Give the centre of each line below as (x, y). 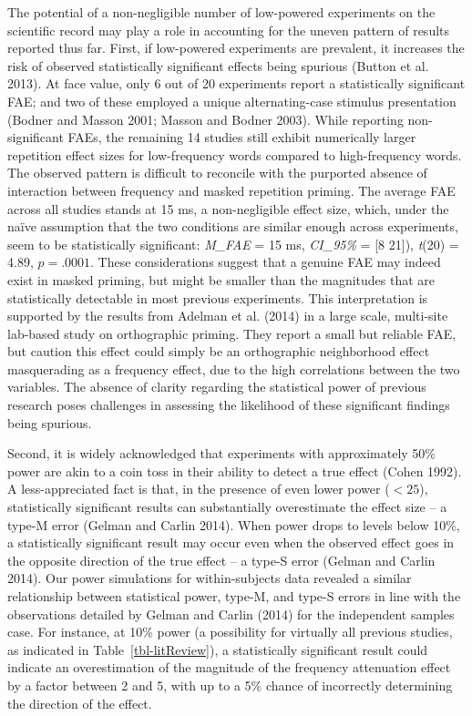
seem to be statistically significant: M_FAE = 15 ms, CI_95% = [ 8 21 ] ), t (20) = (233, 244)
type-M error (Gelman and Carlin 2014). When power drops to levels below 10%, (234, 524)
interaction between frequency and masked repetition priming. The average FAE (231, 190)
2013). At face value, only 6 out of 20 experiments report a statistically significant (236, 83)
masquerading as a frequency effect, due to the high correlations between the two (234, 368)
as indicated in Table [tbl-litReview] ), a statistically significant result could (218, 649)
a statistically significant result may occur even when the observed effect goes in (231, 542)
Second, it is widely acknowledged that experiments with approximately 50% (222, 453)
